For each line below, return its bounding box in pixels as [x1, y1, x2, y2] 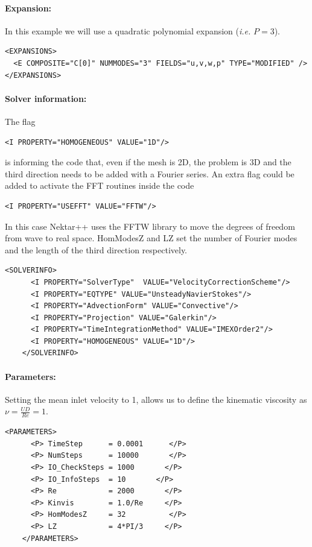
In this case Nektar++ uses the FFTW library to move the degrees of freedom [5, 220, 295, 232]
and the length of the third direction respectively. [5, 243, 188, 256]
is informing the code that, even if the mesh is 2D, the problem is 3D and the [5, 156, 291, 168]
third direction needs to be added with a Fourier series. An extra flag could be [5, 167, 294, 180]
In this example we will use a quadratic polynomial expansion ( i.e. [5, 24, 251, 37]
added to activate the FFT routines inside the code [5, 179, 194, 192]
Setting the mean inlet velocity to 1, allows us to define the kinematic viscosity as [5, 393, 307, 405]
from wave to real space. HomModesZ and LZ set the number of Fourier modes [5, 232, 298, 244]
